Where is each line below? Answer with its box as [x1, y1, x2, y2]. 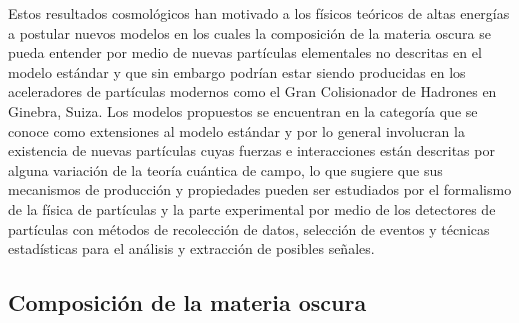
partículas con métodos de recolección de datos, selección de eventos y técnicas [8, 218, 490, 239]
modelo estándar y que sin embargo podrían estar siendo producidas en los [8, 61, 466, 82]
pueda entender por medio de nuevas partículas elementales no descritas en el [8, 42, 482, 63]
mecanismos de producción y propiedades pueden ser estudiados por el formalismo [8, 179, 512, 200]
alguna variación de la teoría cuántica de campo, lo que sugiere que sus [8, 159, 443, 180]
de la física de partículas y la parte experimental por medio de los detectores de [8, 198, 496, 219]
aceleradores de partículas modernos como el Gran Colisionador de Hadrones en [8, 81, 497, 102]
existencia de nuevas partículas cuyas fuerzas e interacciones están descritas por [8, 140, 495, 161]
